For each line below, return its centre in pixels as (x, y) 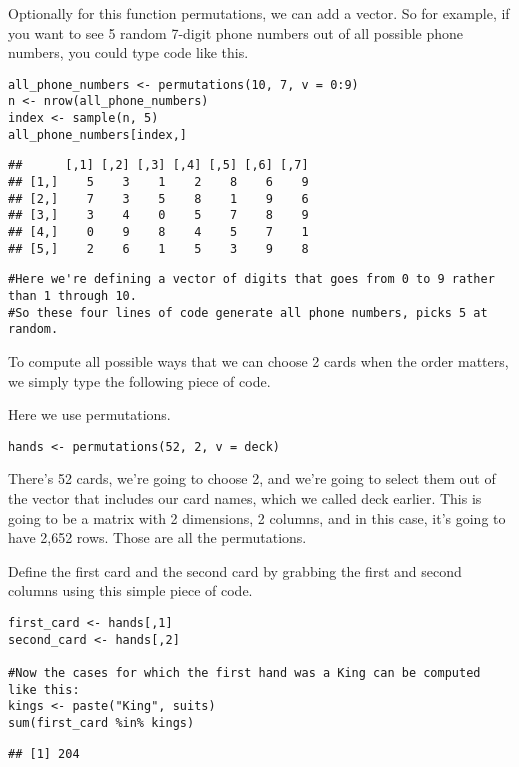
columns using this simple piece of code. (130, 590)
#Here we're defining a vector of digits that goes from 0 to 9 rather (251, 279)
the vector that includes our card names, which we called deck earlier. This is (245, 498)
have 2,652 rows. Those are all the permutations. (157, 537)
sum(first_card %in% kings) (101, 722)
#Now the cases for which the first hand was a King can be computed (244, 672)
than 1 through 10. (72, 296)
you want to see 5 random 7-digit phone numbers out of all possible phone (235, 32)
